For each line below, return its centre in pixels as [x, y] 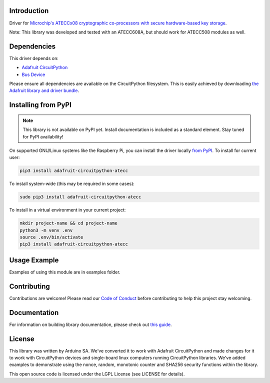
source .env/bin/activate [51, 237]
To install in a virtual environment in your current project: [67, 210]
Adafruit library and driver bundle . [44, 90]
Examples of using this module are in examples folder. [65, 272]
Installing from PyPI [40, 105]
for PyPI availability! [43, 136]
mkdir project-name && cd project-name [68, 223]
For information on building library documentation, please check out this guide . [90, 324]
